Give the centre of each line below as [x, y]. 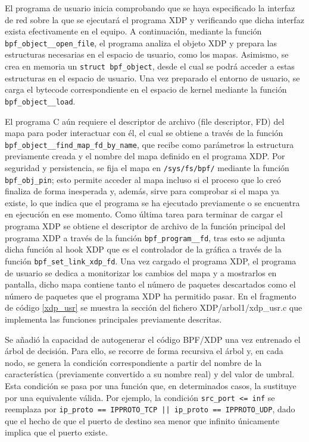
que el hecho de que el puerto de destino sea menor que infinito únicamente [142, 420]
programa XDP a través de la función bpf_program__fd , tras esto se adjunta [145, 237]
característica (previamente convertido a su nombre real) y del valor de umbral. [150, 374]
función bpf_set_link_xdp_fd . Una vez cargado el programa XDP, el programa [151, 261]
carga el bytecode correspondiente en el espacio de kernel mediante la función [146, 89]
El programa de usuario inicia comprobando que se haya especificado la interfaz [150, 8]
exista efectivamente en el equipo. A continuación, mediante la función [133, 31]
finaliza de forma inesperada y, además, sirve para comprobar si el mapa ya [142, 191]
